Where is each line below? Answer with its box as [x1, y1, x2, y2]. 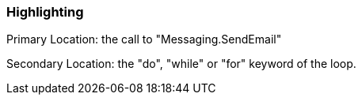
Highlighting [6, 4, 84, 20]
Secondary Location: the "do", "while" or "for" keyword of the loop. [6, 57, 356, 71]
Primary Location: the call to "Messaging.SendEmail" [6, 32, 282, 47]
